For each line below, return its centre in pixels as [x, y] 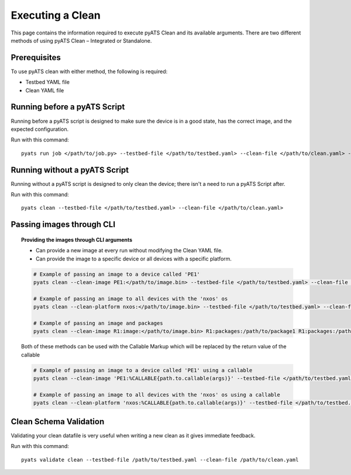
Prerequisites [36, 58]
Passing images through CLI [63, 225]
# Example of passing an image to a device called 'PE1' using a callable [143, 370]
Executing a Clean [56, 15]
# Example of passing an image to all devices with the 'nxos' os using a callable [156, 395]
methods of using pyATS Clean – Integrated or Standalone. [81, 40]
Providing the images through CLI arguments [77, 240]
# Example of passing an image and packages [98, 323]
